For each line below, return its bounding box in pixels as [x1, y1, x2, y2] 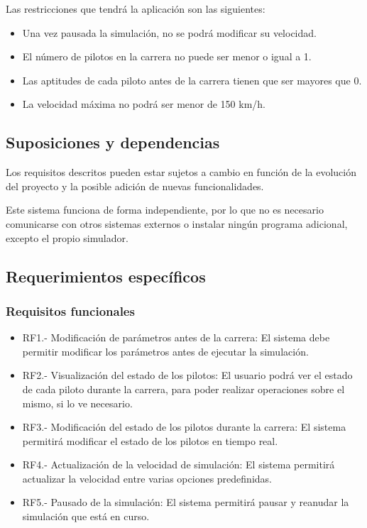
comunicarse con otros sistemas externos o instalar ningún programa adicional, [6, 216, 348, 231]
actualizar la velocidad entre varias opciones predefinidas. [22, 471, 272, 485]
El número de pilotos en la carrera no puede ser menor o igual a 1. [22, 49, 312, 64]
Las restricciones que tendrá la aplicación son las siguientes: [6, 1, 265, 16]
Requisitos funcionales [6, 302, 135, 319]
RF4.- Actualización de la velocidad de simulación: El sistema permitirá [22, 457, 335, 472]
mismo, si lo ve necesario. [22, 395, 133, 410]
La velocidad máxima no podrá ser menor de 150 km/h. [22, 97, 266, 111]
